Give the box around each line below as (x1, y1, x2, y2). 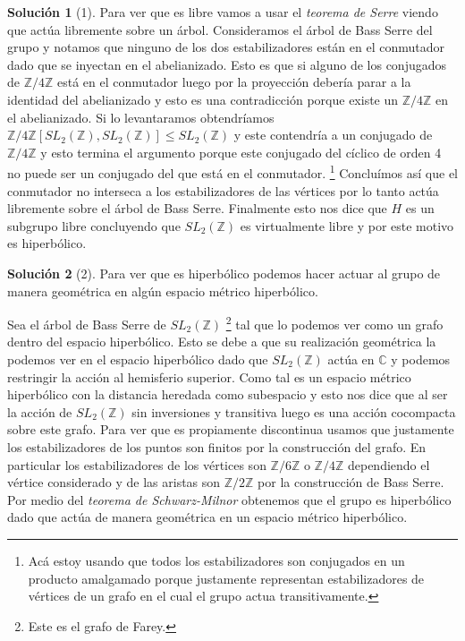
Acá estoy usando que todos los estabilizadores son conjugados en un (28, 551, 405, 569)
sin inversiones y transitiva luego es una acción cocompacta (131, 402, 456, 421)
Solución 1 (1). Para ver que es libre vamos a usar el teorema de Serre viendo (7, 3, 438, 21)
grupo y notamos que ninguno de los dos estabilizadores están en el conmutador (7, 38, 445, 56)
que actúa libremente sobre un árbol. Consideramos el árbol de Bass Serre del (7, 20, 433, 38)
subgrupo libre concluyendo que (7, 216, 181, 235)
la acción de (7, 402, 72, 421)
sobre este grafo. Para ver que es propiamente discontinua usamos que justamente (7, 420, 454, 439)
